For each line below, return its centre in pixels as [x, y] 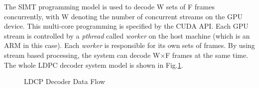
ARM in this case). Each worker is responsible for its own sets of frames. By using [129, 45]
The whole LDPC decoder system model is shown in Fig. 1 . [94, 65]
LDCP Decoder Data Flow [65, 81]
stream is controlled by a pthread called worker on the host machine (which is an [127, 35]
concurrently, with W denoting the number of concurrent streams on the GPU [124, 16]
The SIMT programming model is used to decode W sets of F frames [109, 6]
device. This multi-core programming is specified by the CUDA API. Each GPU [126, 26]
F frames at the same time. [207, 55]
